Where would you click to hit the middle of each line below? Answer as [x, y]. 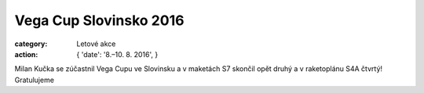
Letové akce [96, 44]
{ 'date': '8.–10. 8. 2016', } [117, 54]
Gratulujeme [35, 80]
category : [31, 44]
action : [26, 54]
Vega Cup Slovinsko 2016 [99, 20]
